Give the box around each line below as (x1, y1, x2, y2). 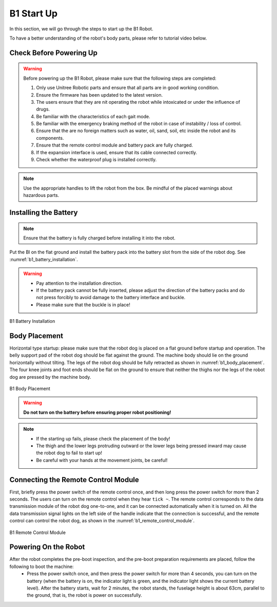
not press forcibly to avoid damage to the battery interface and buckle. (36, 295, 186, 301)
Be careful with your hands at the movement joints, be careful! (36, 457, 168, 463)
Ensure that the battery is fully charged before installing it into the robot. (23, 235, 175, 241)
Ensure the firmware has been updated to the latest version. (36, 91, 163, 98)
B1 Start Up (9, 8, 58, 19)
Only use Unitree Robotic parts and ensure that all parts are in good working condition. (36, 85, 220, 91)
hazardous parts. (23, 192, 60, 198)
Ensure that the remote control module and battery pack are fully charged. (36, 142, 193, 149)
